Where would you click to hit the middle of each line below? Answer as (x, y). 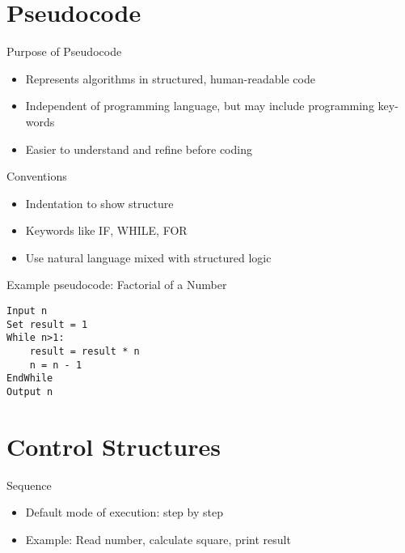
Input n (27, 311)
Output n (30, 392)
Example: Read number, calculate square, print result (158, 539)
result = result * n (84, 352)
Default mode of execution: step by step (124, 512)
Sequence (29, 485)
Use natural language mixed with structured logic (148, 257)
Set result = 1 (47, 324)
